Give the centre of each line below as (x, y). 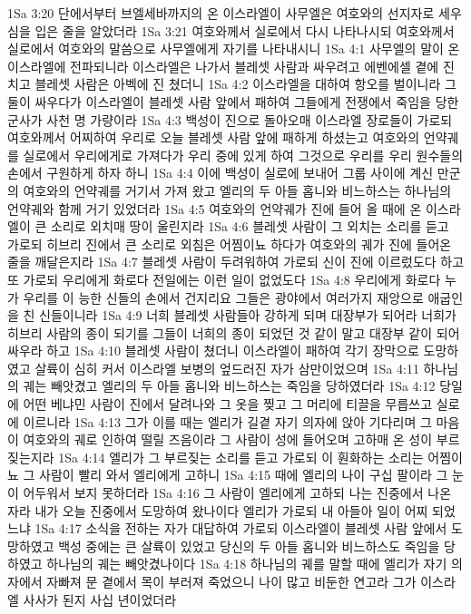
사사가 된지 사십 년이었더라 (100, 599)
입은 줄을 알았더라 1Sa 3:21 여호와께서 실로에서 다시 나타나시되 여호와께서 (245, 30)
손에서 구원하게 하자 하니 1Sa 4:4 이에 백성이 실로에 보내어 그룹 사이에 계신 (221, 173)
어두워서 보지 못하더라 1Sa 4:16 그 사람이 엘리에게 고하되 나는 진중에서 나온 (237, 493)
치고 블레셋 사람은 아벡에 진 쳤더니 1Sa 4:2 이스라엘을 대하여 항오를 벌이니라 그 (232, 84)
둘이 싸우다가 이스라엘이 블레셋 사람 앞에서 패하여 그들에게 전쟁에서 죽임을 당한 (233, 101)
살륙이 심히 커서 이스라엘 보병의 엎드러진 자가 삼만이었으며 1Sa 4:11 (227, 368)
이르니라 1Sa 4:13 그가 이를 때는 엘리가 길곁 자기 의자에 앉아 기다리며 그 (227, 421)
